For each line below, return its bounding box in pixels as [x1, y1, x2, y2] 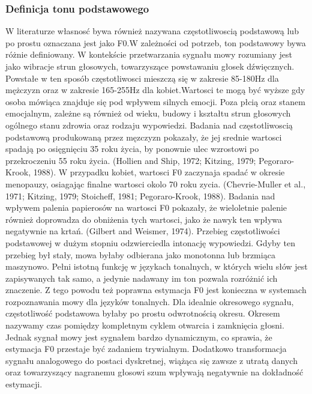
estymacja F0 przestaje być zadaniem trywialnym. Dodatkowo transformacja [5, 342, 287, 355]
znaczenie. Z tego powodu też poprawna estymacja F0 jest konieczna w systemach [5, 283, 307, 296]
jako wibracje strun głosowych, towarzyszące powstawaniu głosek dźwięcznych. [5, 60, 295, 72]
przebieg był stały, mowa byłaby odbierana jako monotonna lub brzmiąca [5, 248, 275, 261]
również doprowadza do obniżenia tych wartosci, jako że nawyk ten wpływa [5, 213, 283, 225]
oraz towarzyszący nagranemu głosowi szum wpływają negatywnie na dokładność [5, 366, 304, 378]
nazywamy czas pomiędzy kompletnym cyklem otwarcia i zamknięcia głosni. [5, 319, 284, 332]
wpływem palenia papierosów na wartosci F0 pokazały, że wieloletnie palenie [5, 201, 287, 214]
